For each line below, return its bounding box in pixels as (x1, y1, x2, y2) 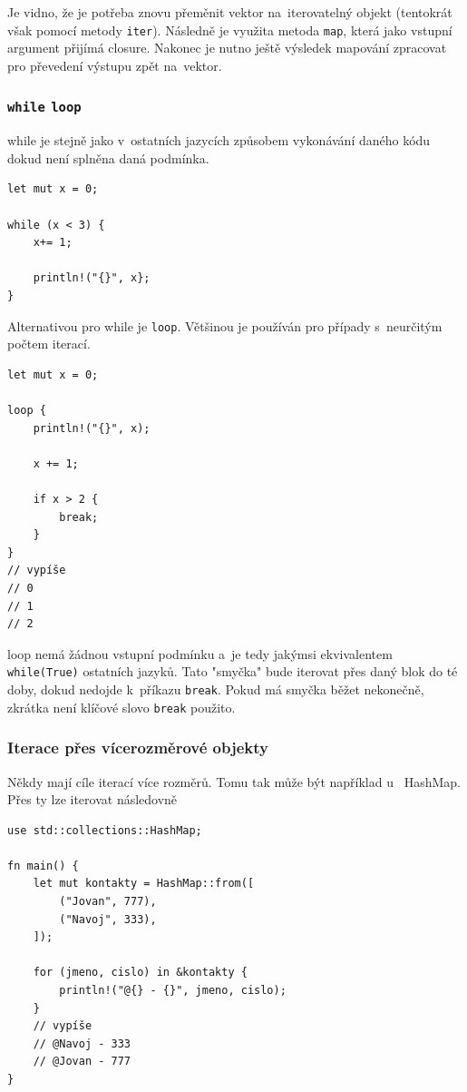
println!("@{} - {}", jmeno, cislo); (59, 984, 287, 998)
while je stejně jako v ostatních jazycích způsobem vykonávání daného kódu (7, 131, 431, 150)
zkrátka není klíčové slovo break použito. (7, 697, 236, 716)
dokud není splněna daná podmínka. (7, 148, 209, 167)
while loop (7, 100, 82, 115)
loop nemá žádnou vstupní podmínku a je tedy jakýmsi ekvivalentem (7, 644, 393, 663)
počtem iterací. (7, 334, 91, 353)
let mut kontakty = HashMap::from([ (33, 877, 255, 890)
